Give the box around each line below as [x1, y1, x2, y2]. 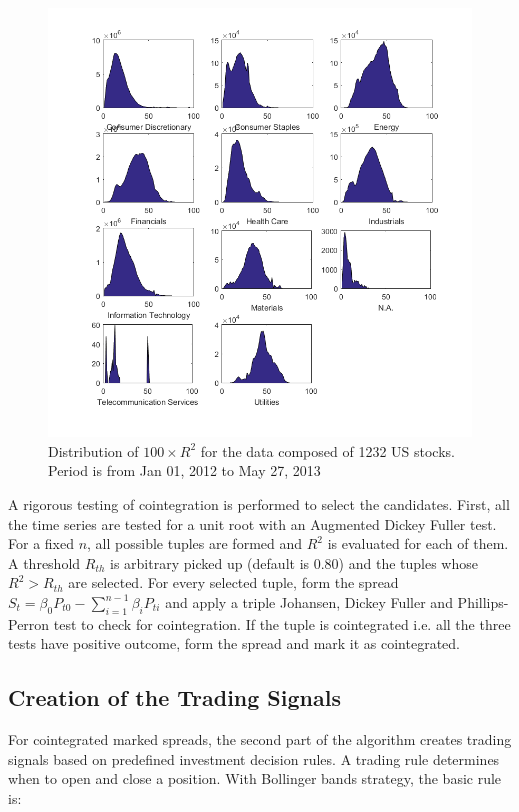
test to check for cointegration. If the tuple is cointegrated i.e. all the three [53, 613, 511, 634]
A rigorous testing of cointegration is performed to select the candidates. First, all [8, 494, 510, 515]
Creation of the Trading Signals [8, 682, 341, 713]
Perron [8, 613, 50, 634]
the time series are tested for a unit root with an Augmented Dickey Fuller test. [8, 513, 497, 534]
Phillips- [457, 592, 509, 613]
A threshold [8, 552, 81, 573]
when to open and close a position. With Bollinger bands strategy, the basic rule [8, 768, 502, 789]
